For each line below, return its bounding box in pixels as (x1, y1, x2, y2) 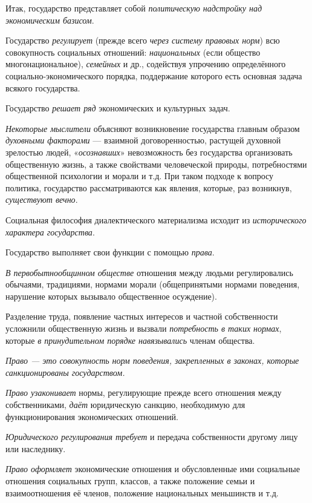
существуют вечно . (5, 193, 78, 206)
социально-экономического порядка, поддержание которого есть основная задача (5, 69, 302, 82)
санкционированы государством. (5, 366, 125, 378)
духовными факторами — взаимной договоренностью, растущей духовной (5, 134, 281, 146)
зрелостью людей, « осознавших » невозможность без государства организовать (5, 145, 293, 158)
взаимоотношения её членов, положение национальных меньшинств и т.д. (5, 486, 279, 499)
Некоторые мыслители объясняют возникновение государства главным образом (5, 122, 300, 134)
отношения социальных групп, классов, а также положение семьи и (5, 475, 255, 487)
